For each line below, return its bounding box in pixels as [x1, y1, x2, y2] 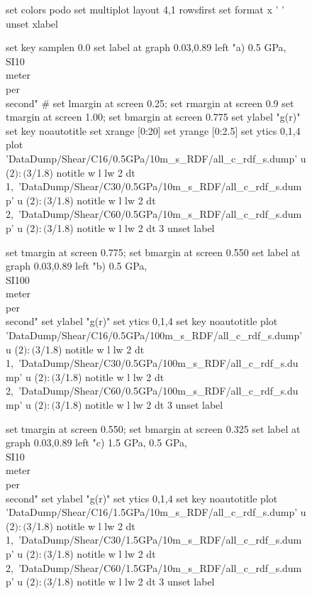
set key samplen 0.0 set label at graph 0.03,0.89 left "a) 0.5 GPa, [6, 40, 286, 55]
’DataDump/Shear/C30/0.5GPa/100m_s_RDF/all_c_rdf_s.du [18, 356, 299, 370]
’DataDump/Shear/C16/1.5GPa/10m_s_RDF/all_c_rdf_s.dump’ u [6, 505, 306, 519]
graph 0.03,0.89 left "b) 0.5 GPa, [6, 258, 147, 273]
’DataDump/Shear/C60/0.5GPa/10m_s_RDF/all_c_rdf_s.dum [18, 207, 302, 221]
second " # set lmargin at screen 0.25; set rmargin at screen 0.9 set [6, 95, 294, 110]
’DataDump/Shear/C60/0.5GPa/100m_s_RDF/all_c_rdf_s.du [18, 383, 299, 398]
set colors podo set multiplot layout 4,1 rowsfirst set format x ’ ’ [6, 2, 284, 16]
